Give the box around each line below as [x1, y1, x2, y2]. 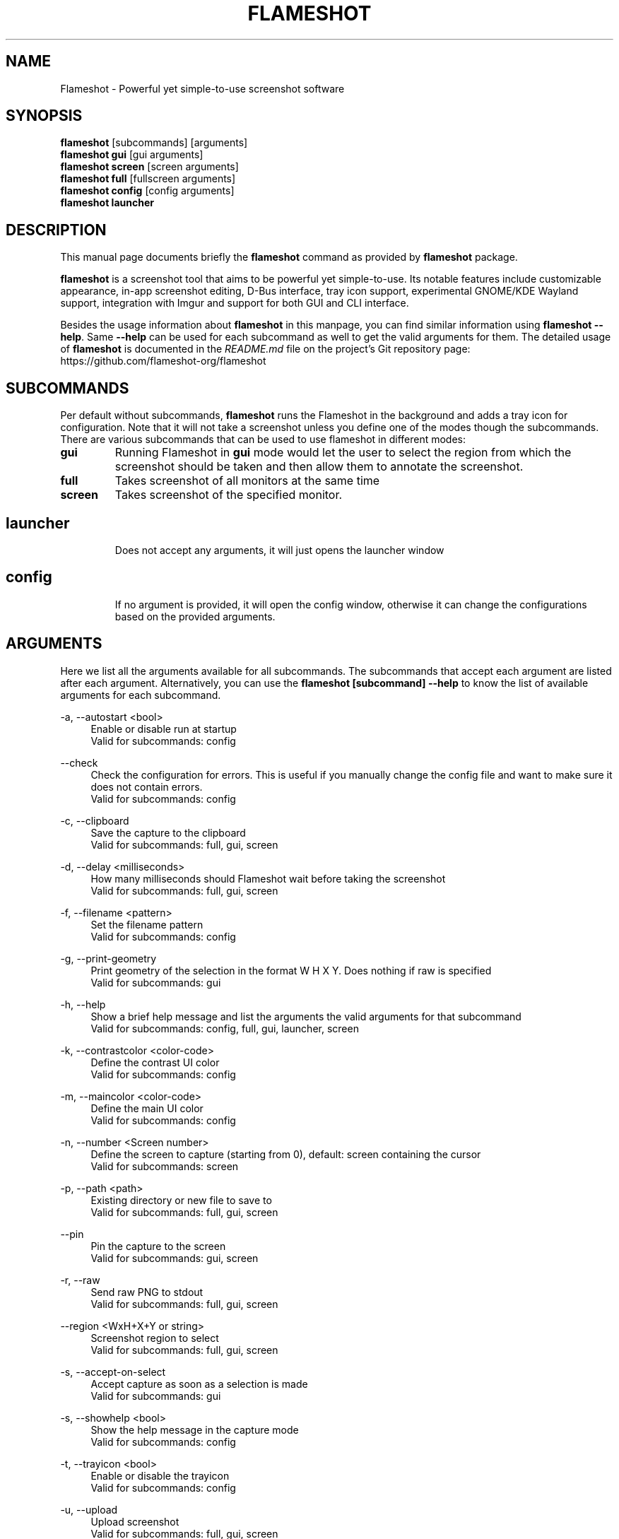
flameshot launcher [60, 196, 154, 209]
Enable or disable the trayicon [90, 1469, 230, 1482]
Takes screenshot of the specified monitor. [114, 488, 343, 502]
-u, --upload [60, 1503, 118, 1516]
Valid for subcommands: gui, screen [90, 1251, 259, 1264]
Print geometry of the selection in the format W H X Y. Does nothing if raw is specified [90, 964, 492, 977]
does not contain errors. [90, 780, 203, 793]
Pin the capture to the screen [90, 1239, 226, 1252]
